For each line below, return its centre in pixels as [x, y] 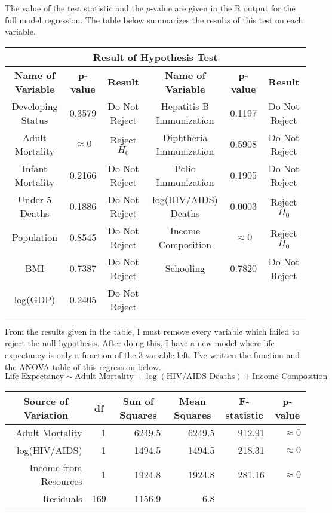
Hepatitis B [185, 106]
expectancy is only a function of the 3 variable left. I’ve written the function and [153, 354]
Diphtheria [185, 137]
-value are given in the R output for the [223, 8]
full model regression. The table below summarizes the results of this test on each [154, 19]
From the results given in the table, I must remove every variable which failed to [152, 331]
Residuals [62, 499]
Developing [35, 106]
